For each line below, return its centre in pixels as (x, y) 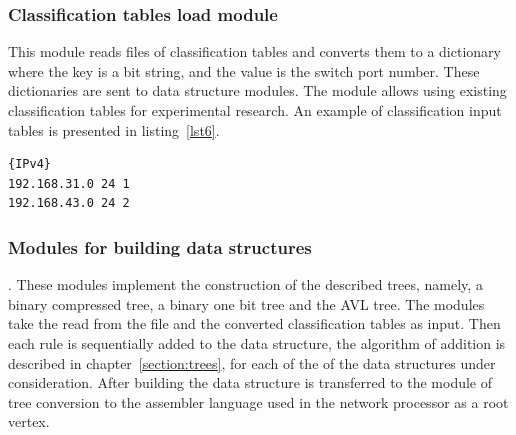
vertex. (29, 421)
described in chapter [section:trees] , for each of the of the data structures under (252, 362)
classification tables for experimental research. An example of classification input (255, 110)
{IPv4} (29, 164)
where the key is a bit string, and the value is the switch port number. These (244, 70)
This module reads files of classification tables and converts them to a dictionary (254, 51)
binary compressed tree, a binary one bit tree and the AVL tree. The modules (246, 303)
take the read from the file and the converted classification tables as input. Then (254, 323)
